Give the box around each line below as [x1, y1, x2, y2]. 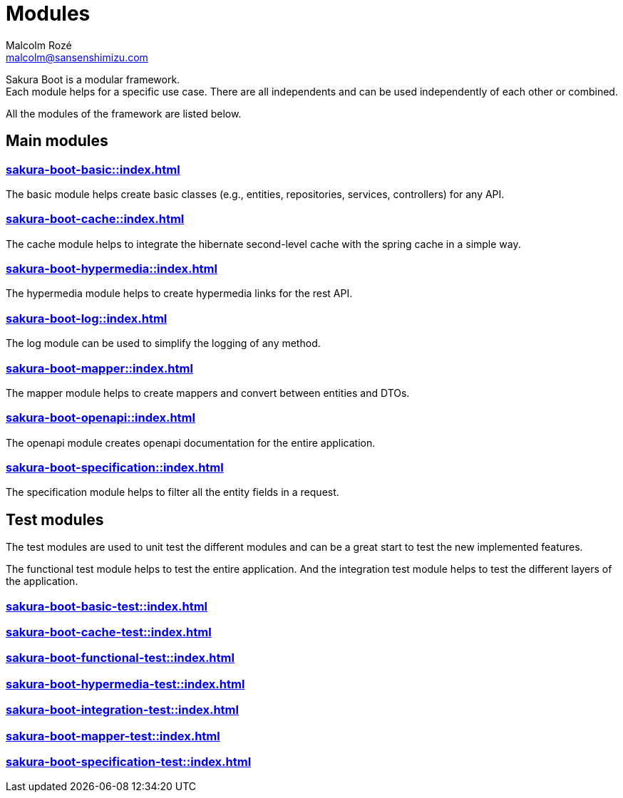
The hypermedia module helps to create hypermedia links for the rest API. [6, 287, 353, 300]
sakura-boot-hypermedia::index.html [6, 261, 217, 276]
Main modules [6, 132, 108, 150]
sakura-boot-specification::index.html [6, 460, 224, 475]
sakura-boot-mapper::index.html [6, 361, 193, 375]
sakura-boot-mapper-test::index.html [6, 728, 220, 743]
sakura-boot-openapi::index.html [6, 410, 195, 425]
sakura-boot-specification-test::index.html [6, 754, 252, 769]
